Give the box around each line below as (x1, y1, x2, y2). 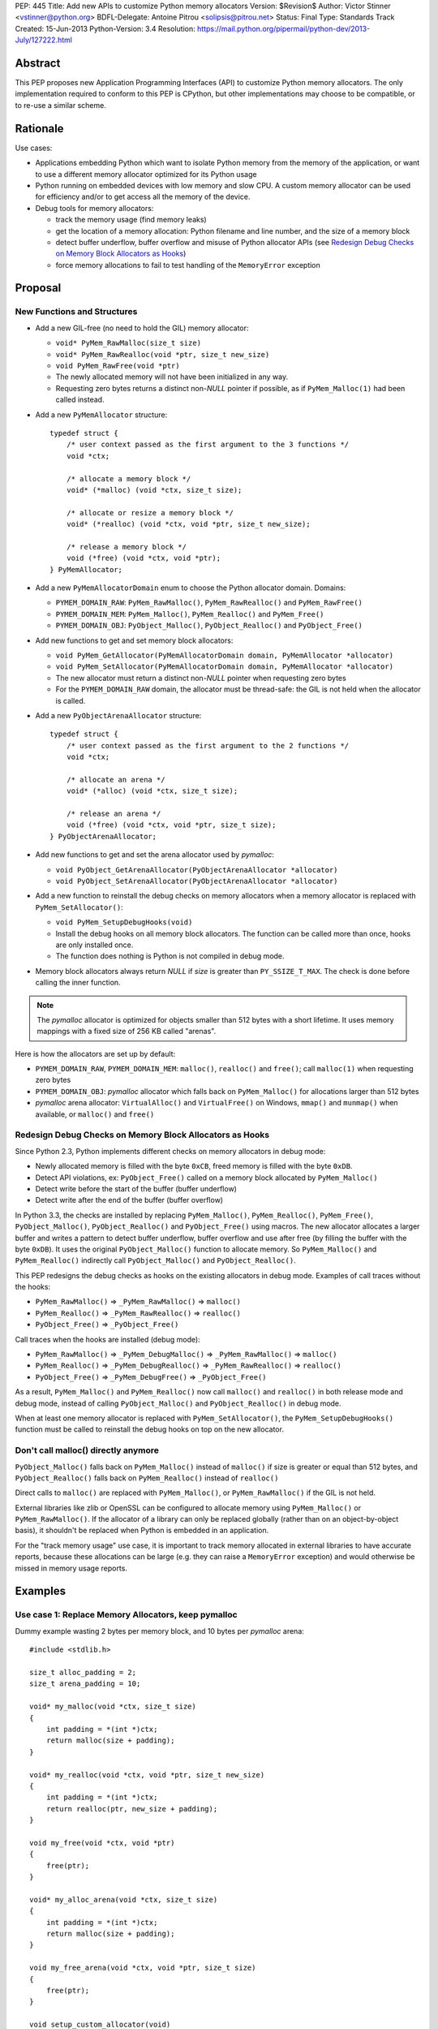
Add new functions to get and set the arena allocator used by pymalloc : (35, 850, 275, 859)
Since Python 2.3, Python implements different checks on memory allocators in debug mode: (15, 1146, 326, 1156)
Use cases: (15, 143, 53, 153)
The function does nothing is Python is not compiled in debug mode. (55, 951, 285, 961)
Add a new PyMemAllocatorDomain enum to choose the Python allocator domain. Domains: (35, 583, 346, 592)
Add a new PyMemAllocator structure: (35, 410, 168, 420)
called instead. (55, 394, 105, 405)
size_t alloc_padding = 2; (29, 1668, 137, 1677)
